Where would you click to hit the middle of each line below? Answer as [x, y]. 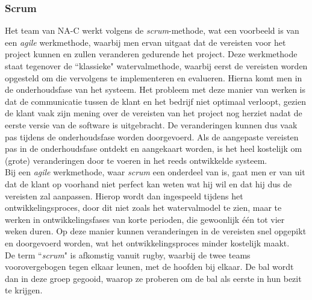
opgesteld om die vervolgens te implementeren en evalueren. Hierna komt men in [154, 77]
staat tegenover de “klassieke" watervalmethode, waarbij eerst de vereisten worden [156, 66]
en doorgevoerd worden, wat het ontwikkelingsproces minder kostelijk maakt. [147, 242]
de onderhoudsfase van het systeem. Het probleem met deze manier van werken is [155, 89]
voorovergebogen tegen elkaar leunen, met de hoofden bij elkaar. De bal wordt [149, 267]
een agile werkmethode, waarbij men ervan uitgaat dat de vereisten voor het [145, 42]
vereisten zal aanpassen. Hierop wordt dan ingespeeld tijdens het [124, 195]
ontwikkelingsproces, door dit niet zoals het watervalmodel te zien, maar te [143, 208]
